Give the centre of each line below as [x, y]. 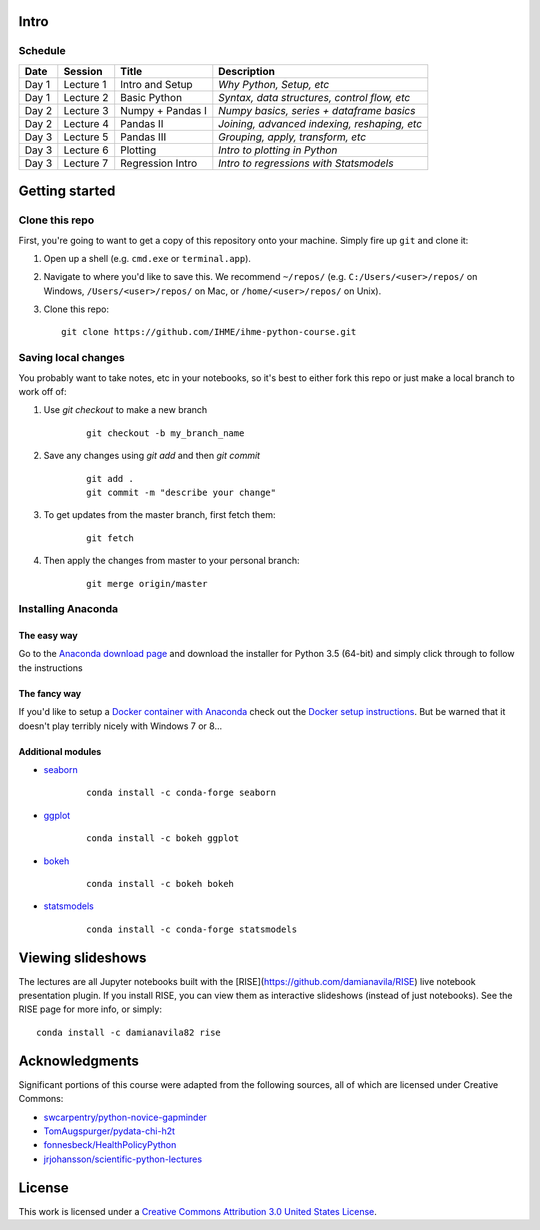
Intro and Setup [157, 84]
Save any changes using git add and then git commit [151, 456]
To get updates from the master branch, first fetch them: [159, 515]
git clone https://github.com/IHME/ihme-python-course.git [209, 332]
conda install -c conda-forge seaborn [181, 793]
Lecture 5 [86, 137]
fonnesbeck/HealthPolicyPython [110, 1145]
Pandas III [143, 137]
